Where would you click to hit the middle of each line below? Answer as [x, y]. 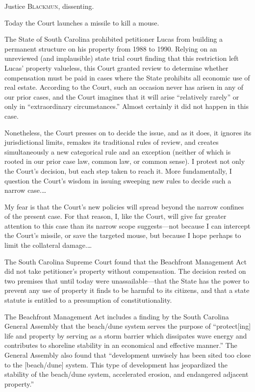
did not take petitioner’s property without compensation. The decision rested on [125, 271]
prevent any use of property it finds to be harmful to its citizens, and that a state [127, 290]
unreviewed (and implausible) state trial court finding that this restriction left [122, 58]
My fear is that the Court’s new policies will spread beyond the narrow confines [124, 206]
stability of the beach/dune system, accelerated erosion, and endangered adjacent [127, 374]
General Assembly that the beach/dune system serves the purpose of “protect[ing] [128, 326]
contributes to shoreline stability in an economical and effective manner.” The [121, 345]
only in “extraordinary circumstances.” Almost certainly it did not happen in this [127, 106]
